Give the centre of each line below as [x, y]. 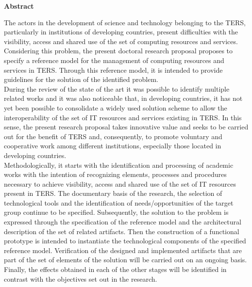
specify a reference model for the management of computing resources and [114, 60]
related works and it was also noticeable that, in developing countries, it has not [123, 98]
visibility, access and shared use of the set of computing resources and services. [121, 41]
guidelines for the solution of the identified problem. [81, 79]
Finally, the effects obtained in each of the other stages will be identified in [115, 269]
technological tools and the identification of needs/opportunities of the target [119, 202]
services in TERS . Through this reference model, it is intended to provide [113, 70]
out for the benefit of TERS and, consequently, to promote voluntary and [113, 136]
